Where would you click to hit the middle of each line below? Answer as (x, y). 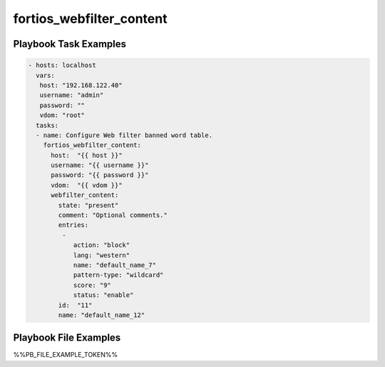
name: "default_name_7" (115, 265)
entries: (73, 225)
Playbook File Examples (67, 338)
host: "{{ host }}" (87, 155)
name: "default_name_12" (102, 315)
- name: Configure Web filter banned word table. (124, 135)
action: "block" (102, 245)
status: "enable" (103, 295)
